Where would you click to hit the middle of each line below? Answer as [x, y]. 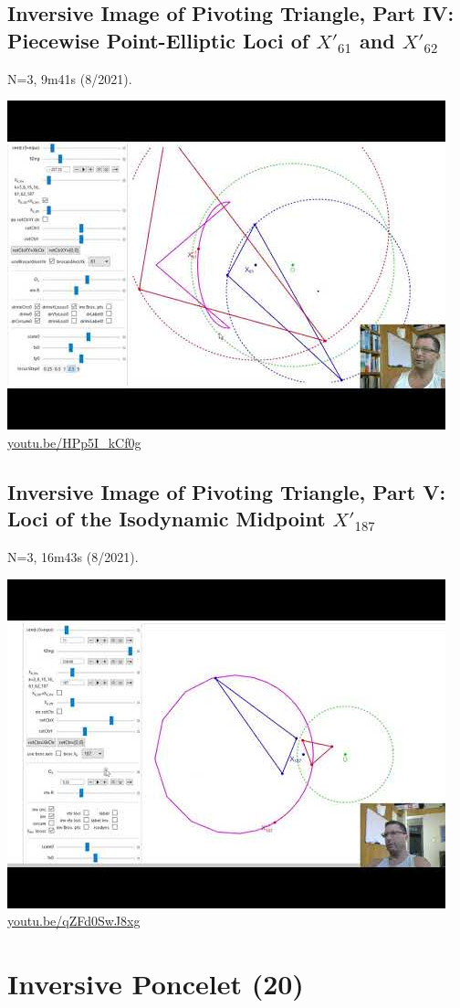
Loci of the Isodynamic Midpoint [167, 519]
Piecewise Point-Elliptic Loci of [158, 40]
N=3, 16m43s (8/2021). [73, 556]
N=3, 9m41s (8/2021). [70, 78]
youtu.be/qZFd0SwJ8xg [74, 921]
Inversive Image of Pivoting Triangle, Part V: [227, 491]
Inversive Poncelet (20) [156, 983]
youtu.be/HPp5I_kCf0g [74, 442]
